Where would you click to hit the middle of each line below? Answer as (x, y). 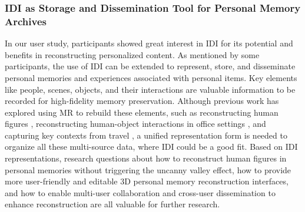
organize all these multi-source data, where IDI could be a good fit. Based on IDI (151, 147)
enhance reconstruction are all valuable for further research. (112, 204)
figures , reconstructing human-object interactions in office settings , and (135, 124)
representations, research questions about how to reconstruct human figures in (146, 158)
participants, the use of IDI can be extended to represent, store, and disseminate (150, 66)
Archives (26, 21)
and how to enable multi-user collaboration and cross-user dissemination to (140, 192)
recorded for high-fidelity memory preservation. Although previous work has (142, 101)
